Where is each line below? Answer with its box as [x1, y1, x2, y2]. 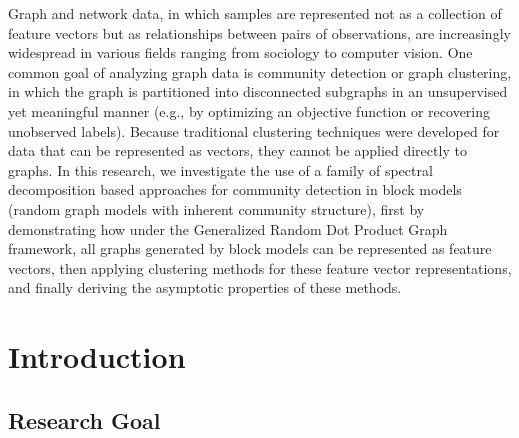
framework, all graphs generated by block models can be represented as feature [8, 238, 492, 259]
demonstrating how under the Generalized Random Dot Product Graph [8, 218, 448, 239]
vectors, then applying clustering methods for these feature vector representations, [8, 257, 512, 278]
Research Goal [8, 404, 161, 435]
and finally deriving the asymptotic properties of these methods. [8, 277, 402, 298]
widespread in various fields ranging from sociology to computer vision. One [8, 42, 473, 63]
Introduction [8, 336, 186, 377]
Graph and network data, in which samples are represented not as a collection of [8, 3, 502, 23]
